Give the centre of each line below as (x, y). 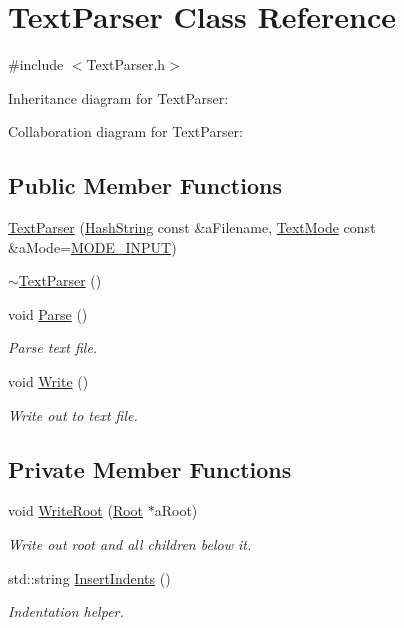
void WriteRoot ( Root (76, 510)
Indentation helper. (66, 611)
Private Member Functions (150, 468)
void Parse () (48, 313)
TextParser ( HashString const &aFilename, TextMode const (192, 227)
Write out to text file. (73, 414)
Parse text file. (53, 347)
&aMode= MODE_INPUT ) (92, 246)
